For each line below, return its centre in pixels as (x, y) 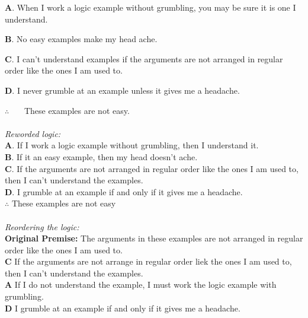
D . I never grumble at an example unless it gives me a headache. (122, 90)
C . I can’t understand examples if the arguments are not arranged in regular (144, 58)
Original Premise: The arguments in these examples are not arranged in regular (154, 238)
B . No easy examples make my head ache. (81, 39)
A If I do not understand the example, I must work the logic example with (141, 284)
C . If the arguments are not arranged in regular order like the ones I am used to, (152, 168)
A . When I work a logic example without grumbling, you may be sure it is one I (150, 7)
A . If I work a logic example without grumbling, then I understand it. (132, 145)
